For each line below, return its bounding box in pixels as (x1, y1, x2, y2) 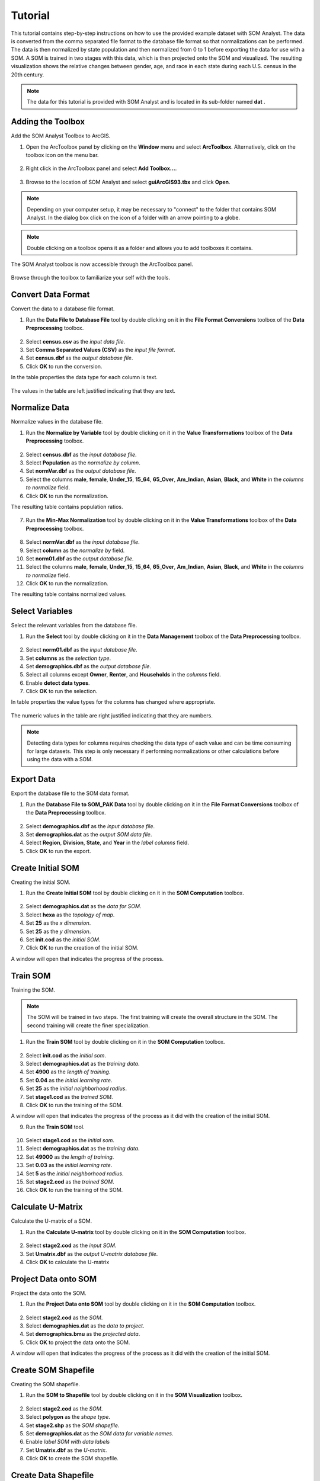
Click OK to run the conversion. (25, 363, 103, 370)
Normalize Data (11, 403, 69, 413)
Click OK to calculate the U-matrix (25, 1258, 110, 1265)
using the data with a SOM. (27, 756, 93, 763)
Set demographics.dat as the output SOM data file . (25, 831, 152, 838)
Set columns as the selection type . (25, 655, 111, 662)
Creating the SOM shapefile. (11, 1381, 80, 1388)
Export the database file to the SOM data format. (11, 790, 130, 797)
